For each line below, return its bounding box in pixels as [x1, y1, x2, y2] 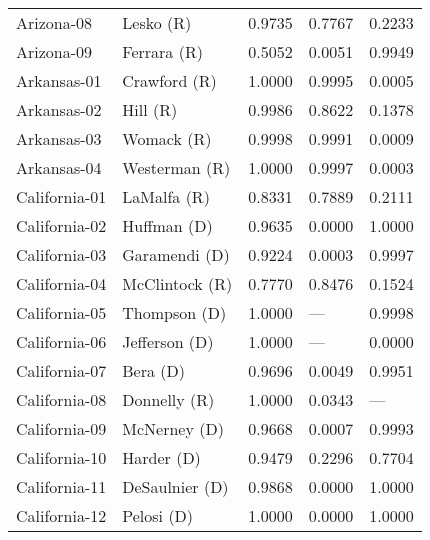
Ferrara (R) [122, 40, 203, 63]
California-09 [16, 417, 107, 440]
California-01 [16, 185, 107, 208]
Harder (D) [122, 446, 201, 469]
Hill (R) [122, 98, 178, 121]
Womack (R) [122, 127, 212, 150]
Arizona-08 [16, 11, 93, 34]
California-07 [16, 359, 107, 382]
